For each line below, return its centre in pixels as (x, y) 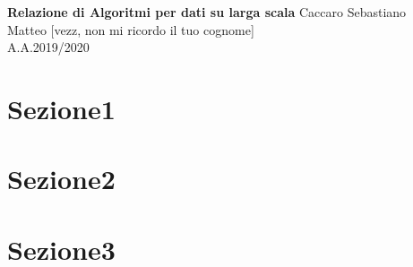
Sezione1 (61, 108)
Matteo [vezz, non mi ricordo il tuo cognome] (131, 29)
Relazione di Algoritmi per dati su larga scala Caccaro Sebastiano (207, 12)
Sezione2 (61, 179)
